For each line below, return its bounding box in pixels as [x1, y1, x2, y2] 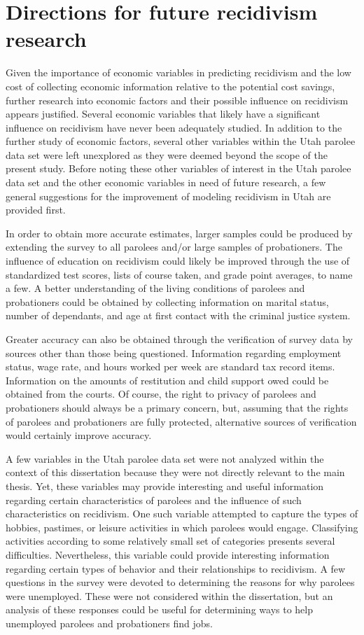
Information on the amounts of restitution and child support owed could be [6, 372, 329, 387]
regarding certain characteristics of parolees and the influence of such [6, 492, 302, 507]
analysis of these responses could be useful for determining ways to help [6, 602, 313, 617]
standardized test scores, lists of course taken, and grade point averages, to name [6, 267, 353, 281]
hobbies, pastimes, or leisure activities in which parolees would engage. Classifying [6, 519, 358, 534]
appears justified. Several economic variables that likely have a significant [6, 106, 321, 121]
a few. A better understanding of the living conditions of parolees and [6, 281, 305, 295]
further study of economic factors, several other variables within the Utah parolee [6, 134, 356, 148]
